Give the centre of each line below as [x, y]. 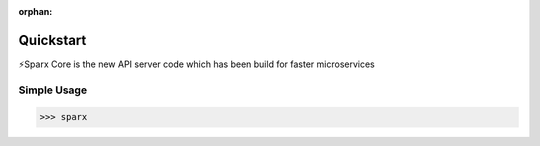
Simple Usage [53, 90]
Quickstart [52, 40]
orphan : [35, 11]
